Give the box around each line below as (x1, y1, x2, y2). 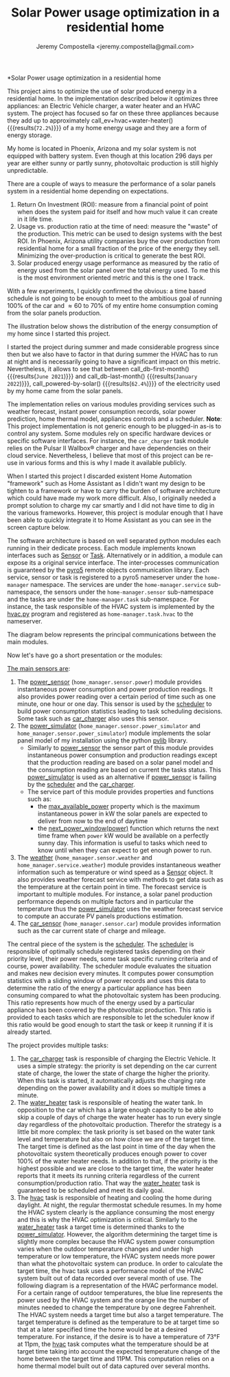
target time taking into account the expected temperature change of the (16, 1347, 220, 1355)
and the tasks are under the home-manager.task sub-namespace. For (7, 594, 200, 603)
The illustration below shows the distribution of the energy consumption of (7, 322, 218, 330)
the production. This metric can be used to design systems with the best (16, 229, 222, 238)
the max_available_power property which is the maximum (37, 802, 200, 810)
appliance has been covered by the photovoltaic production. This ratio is (7, 1006, 212, 1014)
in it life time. (16, 215, 54, 223)
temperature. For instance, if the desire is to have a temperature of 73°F (16, 1332, 220, 1340)
